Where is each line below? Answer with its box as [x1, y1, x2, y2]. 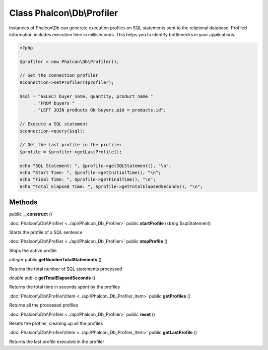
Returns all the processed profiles [9, 302, 78, 308]
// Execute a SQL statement [19, 121, 88, 127]
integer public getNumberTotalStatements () [9, 257, 102, 263]
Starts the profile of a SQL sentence [9, 230, 83, 235]
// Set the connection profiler [19, 72, 99, 78]
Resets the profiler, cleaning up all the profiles [9, 320, 103, 326]
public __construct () [9, 211, 52, 217]
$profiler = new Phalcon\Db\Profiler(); [19, 58, 119, 64]
